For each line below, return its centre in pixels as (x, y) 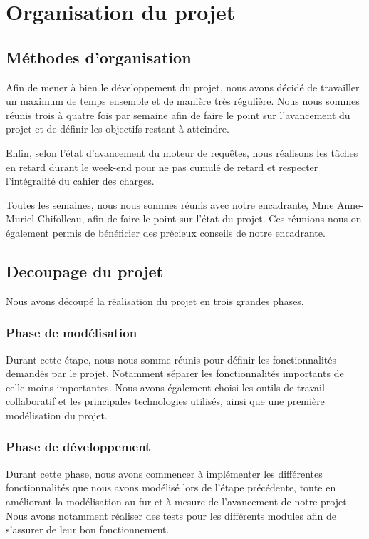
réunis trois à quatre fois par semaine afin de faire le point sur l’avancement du (178, 114)
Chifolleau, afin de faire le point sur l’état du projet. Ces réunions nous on (199, 219)
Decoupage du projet (84, 271)
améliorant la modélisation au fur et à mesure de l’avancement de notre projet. (178, 501)
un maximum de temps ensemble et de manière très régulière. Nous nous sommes (183, 101)
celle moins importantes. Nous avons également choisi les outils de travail (165, 387)
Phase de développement (78, 447)
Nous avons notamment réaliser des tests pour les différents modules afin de (171, 515)
